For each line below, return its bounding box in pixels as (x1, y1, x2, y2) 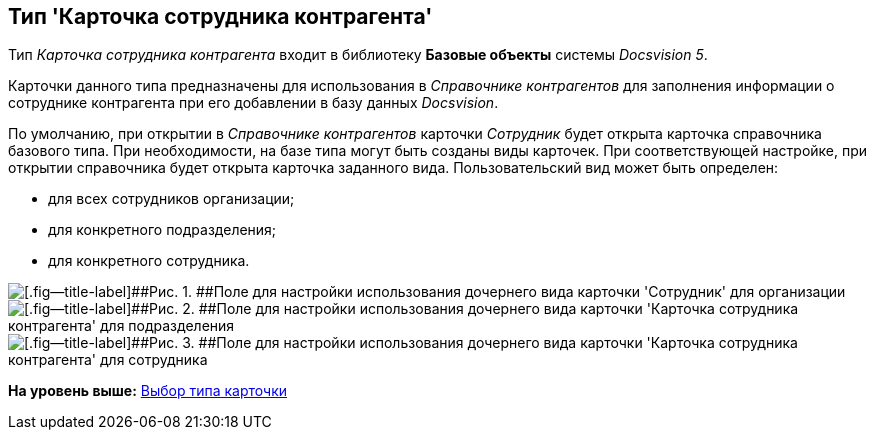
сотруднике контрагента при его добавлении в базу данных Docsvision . (8, 94, 499, 112)
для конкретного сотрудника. (48, 252, 250, 270)
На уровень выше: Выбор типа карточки (8, 382, 288, 400)
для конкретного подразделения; (48, 221, 277, 239)
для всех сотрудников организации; (48, 190, 295, 208)
